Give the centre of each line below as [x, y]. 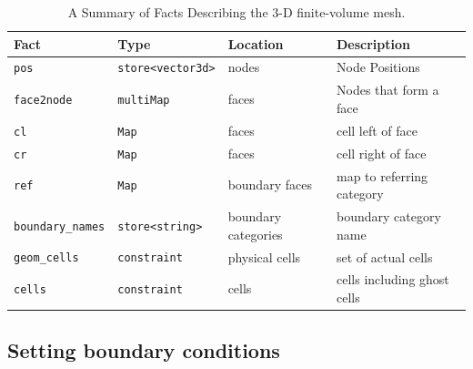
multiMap [144, 101]
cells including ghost [392, 279]
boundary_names [60, 226]
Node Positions [378, 67]
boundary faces [270, 184]
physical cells [264, 256]
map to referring [382, 175]
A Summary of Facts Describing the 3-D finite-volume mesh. [236, 12]
